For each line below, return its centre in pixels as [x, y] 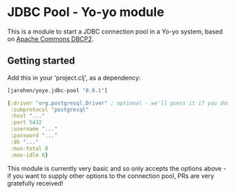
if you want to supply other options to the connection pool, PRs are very [111, 176]
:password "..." [34, 135]
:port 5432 [26, 123]
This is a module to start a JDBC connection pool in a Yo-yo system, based [115, 31]
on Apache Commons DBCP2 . [51, 38]
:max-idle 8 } [29, 155]
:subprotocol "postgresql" [50, 110]
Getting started [41, 61]
